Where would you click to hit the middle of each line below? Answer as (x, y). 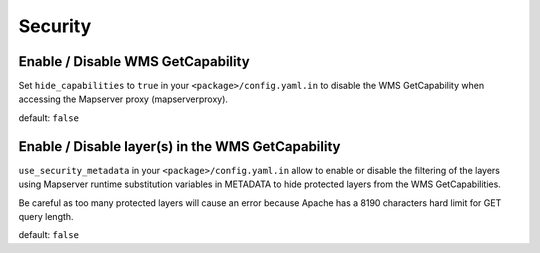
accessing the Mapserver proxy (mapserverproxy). (123, 99)
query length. (46, 216)
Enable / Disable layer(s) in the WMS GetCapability (179, 146)
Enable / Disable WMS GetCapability (134, 61)
